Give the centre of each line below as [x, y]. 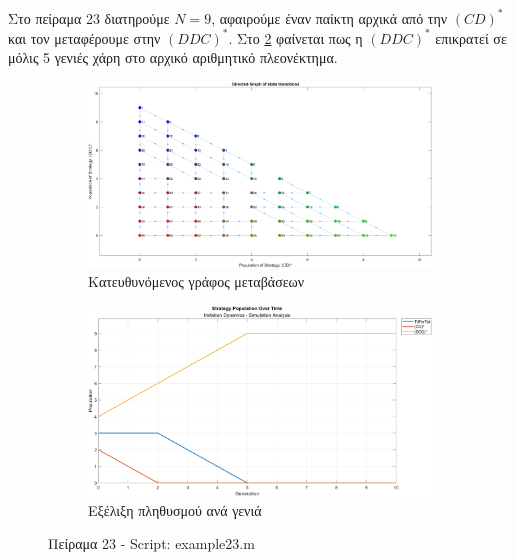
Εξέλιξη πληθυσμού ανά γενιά [175, 509]
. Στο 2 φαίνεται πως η [295, 37]
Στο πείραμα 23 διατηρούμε [89, 17]
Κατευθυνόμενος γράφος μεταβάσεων [196, 281]
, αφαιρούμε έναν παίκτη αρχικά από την [329, 17]
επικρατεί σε [471, 37]
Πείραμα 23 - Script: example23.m [151, 543]
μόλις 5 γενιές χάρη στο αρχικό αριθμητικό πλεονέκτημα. [173, 57]
